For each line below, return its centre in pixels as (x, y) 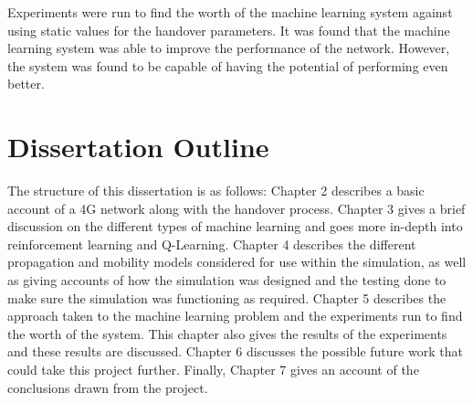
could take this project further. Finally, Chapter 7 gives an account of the (213, 370)
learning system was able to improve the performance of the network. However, (229, 48)
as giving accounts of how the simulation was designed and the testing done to (227, 280)
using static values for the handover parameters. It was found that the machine (229, 30)
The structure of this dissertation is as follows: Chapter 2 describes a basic (216, 191)
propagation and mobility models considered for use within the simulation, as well (237, 262)
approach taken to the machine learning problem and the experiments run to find (235, 316)
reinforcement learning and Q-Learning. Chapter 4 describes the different (212, 244)
